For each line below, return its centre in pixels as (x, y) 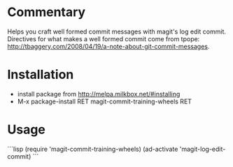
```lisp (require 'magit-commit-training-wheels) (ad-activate (93, 149)
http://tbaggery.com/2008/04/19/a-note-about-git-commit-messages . (108, 46)
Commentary (47, 12)
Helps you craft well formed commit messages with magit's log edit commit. (116, 31)
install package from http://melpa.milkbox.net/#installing (99, 94)
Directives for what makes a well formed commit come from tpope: (104, 38)
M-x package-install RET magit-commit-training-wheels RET (105, 101)
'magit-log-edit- (203, 149)
